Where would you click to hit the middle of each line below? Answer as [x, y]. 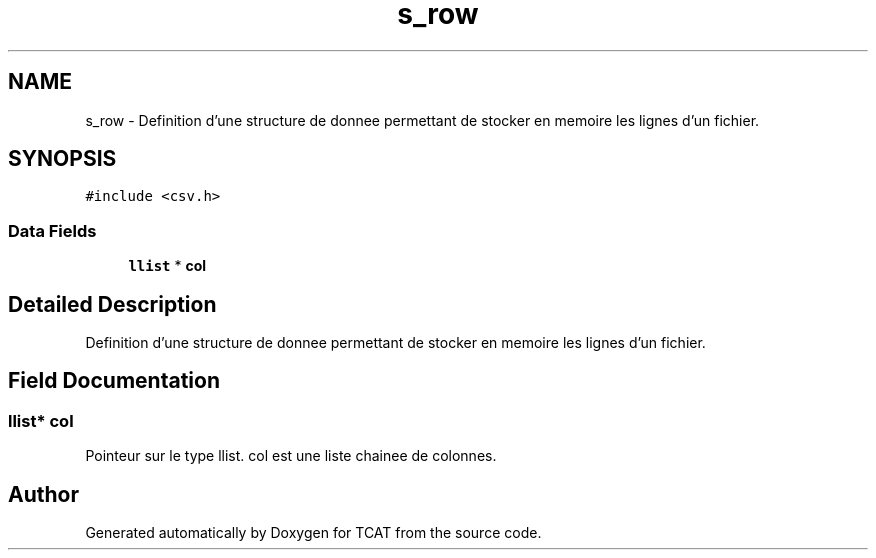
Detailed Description [112, 304]
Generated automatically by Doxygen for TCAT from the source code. [313, 533]
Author [43, 494]
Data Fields [52, 230]
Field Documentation [114, 381]
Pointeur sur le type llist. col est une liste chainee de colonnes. [291, 456]
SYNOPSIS [62, 159]
